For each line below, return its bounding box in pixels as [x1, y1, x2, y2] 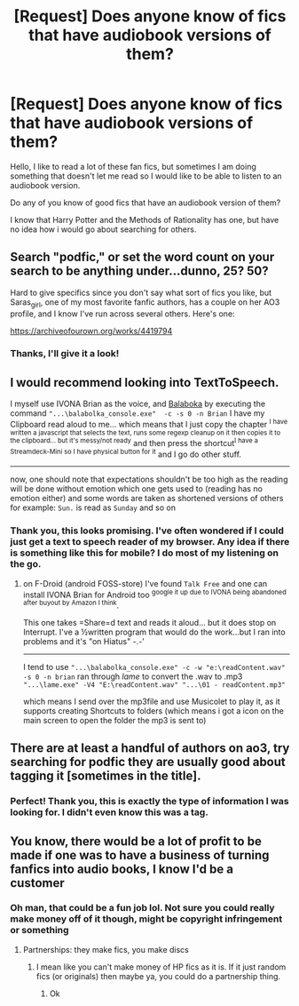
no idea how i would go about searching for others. [10, 224, 197, 235]
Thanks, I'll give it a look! [10, 347, 120, 360]
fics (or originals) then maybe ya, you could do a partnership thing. [35, 970, 281, 981]
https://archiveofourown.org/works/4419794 [10, 325, 173, 336]
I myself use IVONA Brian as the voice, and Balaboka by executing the [10, 398, 265, 410]
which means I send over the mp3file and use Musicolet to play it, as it [22, 696, 280, 707]
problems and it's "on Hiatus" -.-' [22, 635, 146, 646]
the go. [10, 558, 42, 571]
